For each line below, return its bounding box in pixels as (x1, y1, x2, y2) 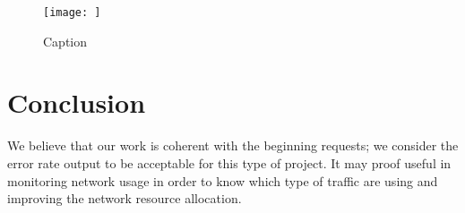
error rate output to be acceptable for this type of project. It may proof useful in (7, 153, 452, 172)
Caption (43, 31, 88, 50)
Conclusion (7, 84, 146, 121)
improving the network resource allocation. (7, 189, 242, 208)
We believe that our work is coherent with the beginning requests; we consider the (7, 136, 459, 155)
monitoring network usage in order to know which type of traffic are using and (7, 171, 438, 190)
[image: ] (43, 6, 101, 19)
